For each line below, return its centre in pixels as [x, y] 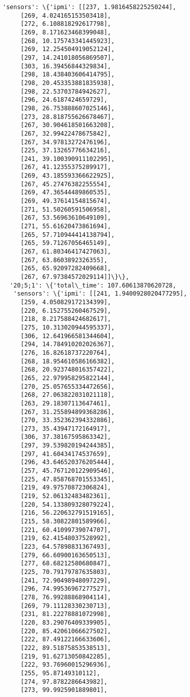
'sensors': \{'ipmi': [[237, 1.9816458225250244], [89, 7]
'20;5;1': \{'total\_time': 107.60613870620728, [93, 285]
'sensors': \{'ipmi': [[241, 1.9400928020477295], [100, 294]
